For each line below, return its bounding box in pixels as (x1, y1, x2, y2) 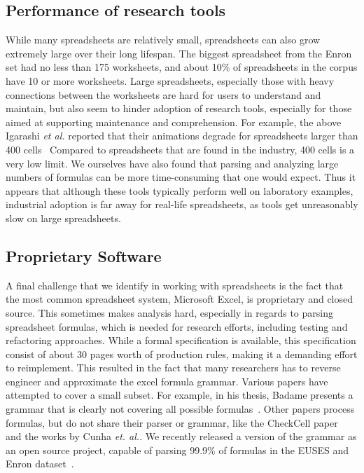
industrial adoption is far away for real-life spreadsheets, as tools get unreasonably (6, 197, 358, 212)
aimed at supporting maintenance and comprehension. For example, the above (6, 114, 342, 129)
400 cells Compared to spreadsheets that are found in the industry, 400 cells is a (6, 142, 355, 156)
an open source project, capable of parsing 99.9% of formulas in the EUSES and (6, 442, 349, 457)
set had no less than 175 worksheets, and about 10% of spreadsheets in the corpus (6, 60, 358, 74)
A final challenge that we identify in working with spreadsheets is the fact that (6, 277, 344, 292)
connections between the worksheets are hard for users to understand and (6, 87, 321, 102)
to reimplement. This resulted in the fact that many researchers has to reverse (6, 360, 341, 375)
